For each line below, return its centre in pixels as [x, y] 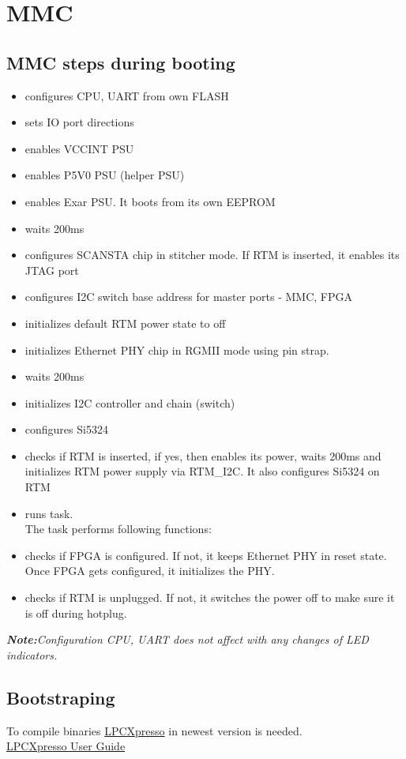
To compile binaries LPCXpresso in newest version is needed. [154, 730]
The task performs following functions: [118, 529]
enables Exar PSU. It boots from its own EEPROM [150, 201]
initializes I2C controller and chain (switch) [130, 402]
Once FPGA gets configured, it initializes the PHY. [150, 571]
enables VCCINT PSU [79, 148]
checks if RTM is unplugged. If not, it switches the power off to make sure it [210, 597]
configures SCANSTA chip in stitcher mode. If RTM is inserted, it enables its [212, 255]
